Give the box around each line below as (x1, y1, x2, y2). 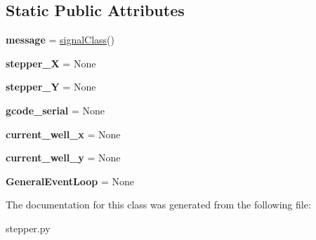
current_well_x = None (6, 126, 121, 141)
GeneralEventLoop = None (6, 173, 134, 188)
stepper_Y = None (6, 79, 96, 94)
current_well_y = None (6, 150, 121, 165)
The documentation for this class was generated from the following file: (6, 197, 311, 212)
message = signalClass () (6, 32, 115, 47)
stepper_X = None (6, 55, 96, 70)
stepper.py (6, 220, 51, 235)
